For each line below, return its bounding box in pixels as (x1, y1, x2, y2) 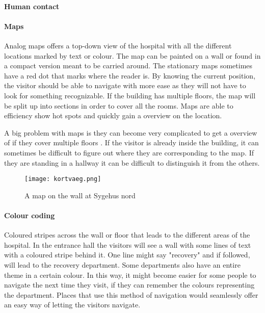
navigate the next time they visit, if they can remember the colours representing (4, 279, 255, 290)
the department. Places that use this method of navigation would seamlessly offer (4, 289, 258, 300)
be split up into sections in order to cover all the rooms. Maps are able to (4, 100, 233, 111)
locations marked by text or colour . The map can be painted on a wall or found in (4, 50, 261, 61)
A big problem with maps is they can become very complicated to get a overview (4, 127, 257, 138)
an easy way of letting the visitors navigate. (4, 299, 141, 310)
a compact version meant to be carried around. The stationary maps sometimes (4, 60, 253, 71)
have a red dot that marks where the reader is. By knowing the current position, (4, 70, 256, 81)
